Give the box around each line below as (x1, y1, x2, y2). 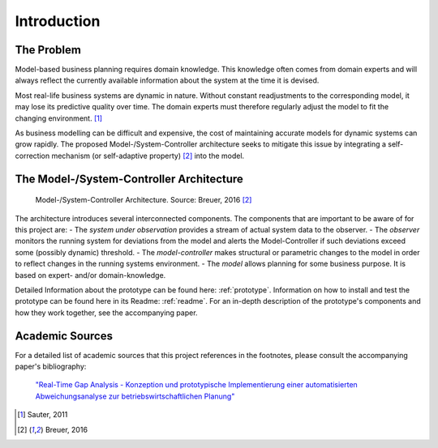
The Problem (15, 43, 81, 57)
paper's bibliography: (15, 361, 87, 372)
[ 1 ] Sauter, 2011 (17, 410, 68, 420)
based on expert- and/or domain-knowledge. (15, 270, 166, 279)
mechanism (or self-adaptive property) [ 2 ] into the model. (51, 151, 245, 160)
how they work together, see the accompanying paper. (15, 308, 198, 318)
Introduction (15, 12, 101, 30)
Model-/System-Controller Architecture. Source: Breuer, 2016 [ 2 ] (35, 195, 252, 205)
